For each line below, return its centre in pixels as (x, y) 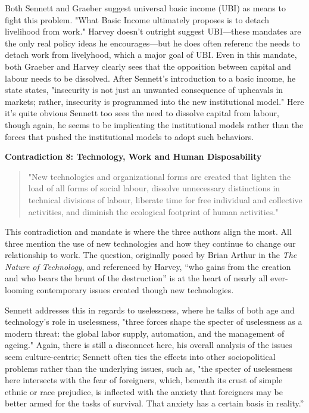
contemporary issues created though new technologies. (135, 290)
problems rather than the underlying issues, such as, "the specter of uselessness (149, 368)
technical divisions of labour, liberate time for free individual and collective (165, 199)
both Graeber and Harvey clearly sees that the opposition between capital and (148, 66)
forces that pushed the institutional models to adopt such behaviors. (129, 136)
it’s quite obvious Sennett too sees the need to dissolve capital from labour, (142, 113)
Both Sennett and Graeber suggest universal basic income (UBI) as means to (145, 8)
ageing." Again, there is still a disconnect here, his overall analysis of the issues (149, 345)
